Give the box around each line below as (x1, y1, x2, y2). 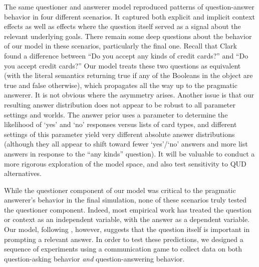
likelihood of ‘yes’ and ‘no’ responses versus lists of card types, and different (4, 119, 237, 129)
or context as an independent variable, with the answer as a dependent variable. (4, 214, 249, 224)
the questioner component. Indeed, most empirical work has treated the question (4, 204, 251, 214)
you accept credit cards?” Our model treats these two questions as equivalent (4, 60, 241, 70)
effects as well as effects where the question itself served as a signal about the (4, 21, 241, 31)
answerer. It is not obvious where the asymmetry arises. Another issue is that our (4, 89, 254, 100)
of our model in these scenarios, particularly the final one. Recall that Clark (4, 40, 237, 51)
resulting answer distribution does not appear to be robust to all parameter (4, 99, 235, 109)
